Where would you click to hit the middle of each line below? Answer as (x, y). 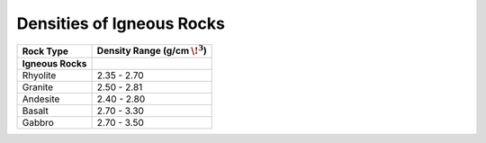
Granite (38, 87)
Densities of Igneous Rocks (121, 23)
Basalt (35, 111)
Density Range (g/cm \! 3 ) (152, 50)
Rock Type (45, 51)
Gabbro (38, 122)
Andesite (41, 99)
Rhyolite (39, 75)
